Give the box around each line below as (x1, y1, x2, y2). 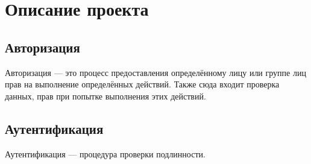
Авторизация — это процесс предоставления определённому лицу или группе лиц (5, 66, 306, 78)
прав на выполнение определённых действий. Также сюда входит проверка (5, 78, 280, 90)
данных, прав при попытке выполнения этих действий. (5, 89, 206, 102)
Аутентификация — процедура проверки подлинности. (5, 147, 206, 160)
